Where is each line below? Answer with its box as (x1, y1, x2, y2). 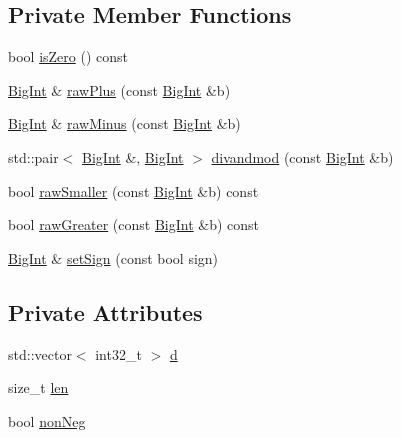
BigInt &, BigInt (82, 146, 184, 167)
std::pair (8, 146, 59, 167)
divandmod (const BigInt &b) (211, 146, 394, 167)
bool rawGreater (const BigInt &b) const (8, 214, 260, 235)
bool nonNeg (8, 410, 86, 431)
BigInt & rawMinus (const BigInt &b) (8, 113, 241, 134)
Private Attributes (8, 296, 203, 327)
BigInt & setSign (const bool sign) (8, 247, 219, 268)
